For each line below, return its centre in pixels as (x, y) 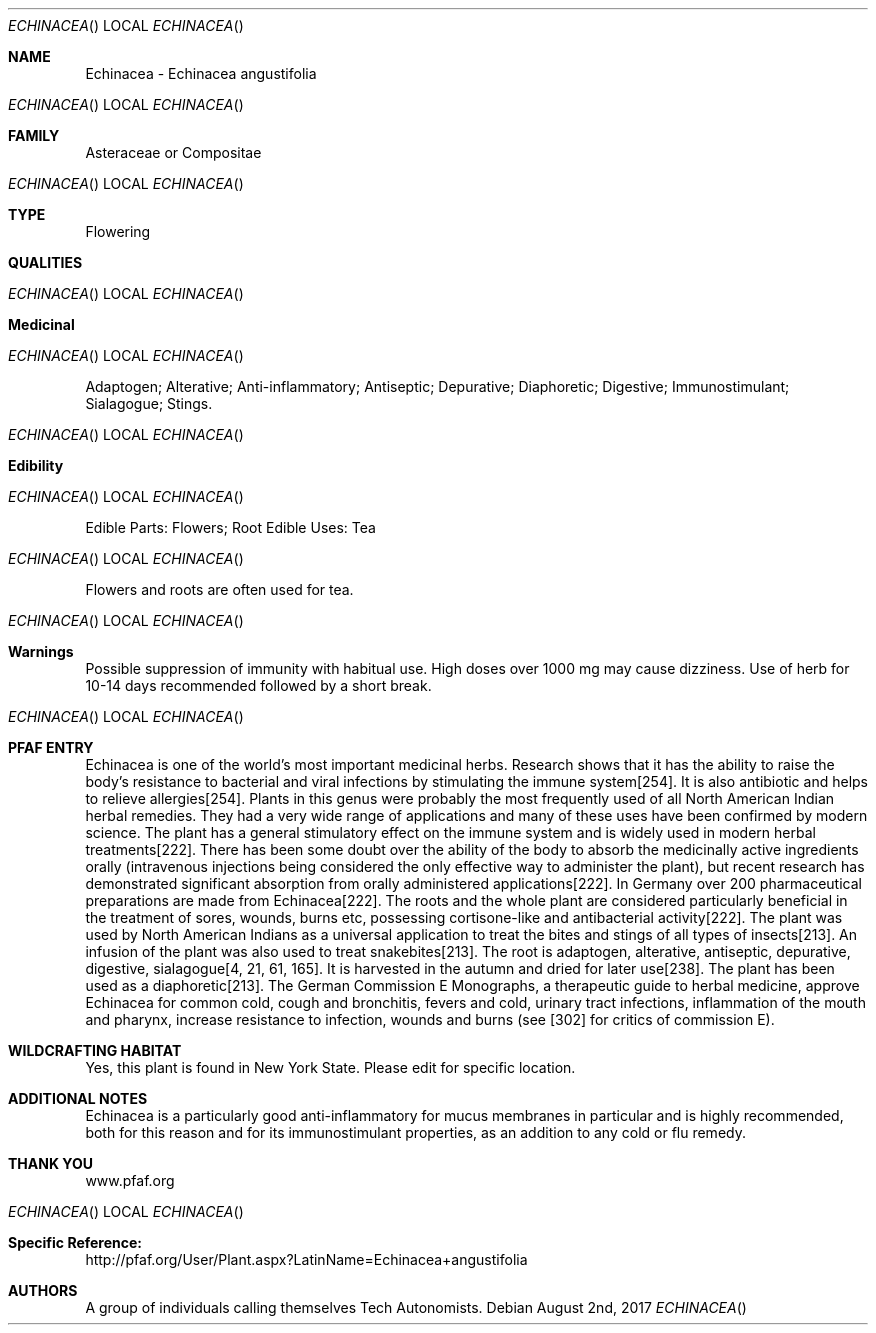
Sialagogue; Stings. (149, 403)
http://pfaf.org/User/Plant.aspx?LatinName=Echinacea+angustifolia (306, 1259)
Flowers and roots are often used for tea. (219, 589)
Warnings (41, 651)
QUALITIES (45, 262)
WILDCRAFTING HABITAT (95, 1050)
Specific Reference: (75, 1242)
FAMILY (34, 135)
